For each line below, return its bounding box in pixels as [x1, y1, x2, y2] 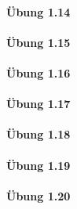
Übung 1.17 [6, 95, 71, 112]
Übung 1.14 [6, 3, 71, 20]
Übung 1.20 [6, 187, 71, 204]
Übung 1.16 [6, 64, 71, 81]
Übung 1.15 [6, 34, 71, 50]
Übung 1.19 [6, 157, 71, 173]
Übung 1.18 [6, 126, 71, 142]
